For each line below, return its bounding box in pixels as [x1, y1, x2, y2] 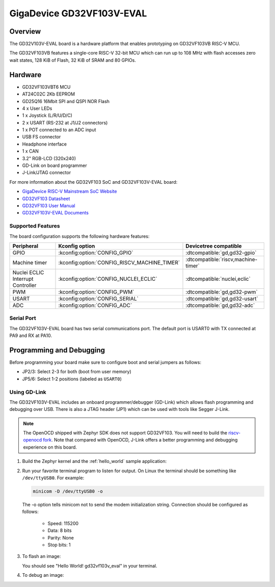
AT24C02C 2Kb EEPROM [22, 91, 75, 97]
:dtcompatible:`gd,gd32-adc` [185, 302, 255, 309]
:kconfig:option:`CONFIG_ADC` [58, 302, 132, 309]
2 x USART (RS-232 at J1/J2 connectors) [22, 119, 108, 126]
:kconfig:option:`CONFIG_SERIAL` [58, 295, 139, 302]
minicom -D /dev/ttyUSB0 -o [33, 488, 103, 494]
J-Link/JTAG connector [22, 169, 71, 176]
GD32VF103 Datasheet [22, 195, 70, 202]
